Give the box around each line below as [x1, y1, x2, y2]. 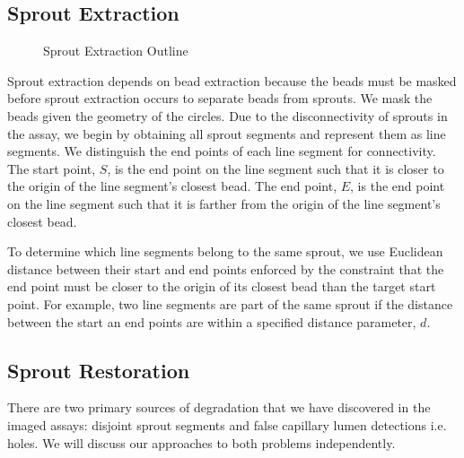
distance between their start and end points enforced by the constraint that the [7, 259, 444, 278]
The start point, [7, 159, 96, 177]
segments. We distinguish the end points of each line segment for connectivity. [7, 142, 436, 160]
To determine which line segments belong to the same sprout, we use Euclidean [7, 242, 443, 261]
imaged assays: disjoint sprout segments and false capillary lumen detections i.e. [7, 415, 447, 434]
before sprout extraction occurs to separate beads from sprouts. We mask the [7, 89, 433, 108]
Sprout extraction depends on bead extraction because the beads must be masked [7, 71, 457, 90]
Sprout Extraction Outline [43, 41, 188, 60]
